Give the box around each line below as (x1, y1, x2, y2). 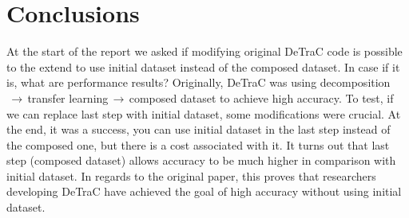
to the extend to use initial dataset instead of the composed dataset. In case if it (6, 58, 400, 75)
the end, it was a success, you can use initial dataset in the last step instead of (6, 121, 391, 138)
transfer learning (27, 89, 109, 106)
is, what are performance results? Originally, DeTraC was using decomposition (6, 74, 391, 91)
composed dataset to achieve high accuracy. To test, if (129, 89, 394, 106)
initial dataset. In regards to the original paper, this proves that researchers (6, 167, 376, 184)
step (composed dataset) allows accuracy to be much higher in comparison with (6, 152, 396, 169)
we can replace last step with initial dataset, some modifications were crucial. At (6, 105, 401, 122)
